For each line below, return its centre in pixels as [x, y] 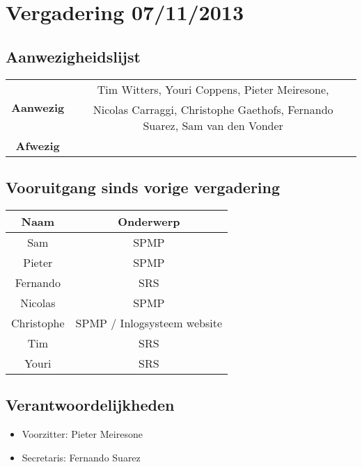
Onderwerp [149, 221]
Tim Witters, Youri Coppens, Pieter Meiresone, [213, 89]
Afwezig [38, 145]
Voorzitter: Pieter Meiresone [82, 433]
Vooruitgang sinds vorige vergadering [143, 187]
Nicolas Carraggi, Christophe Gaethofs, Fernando [213, 109]
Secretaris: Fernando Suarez [81, 457]
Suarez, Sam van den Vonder [213, 125]
